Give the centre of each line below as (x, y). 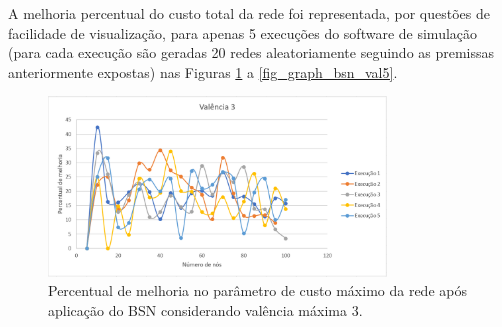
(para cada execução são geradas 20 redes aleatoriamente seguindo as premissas (251, 52)
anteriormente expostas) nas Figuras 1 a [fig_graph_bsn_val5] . (203, 71)
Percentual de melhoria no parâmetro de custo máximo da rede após (257, 290)
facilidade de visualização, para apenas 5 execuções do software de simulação (243, 32)
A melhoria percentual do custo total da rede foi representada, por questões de (249, 13)
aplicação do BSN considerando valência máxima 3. (205, 309)
